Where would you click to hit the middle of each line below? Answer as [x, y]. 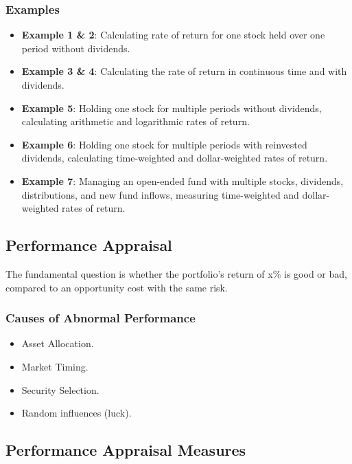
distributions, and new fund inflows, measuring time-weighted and [160, 194]
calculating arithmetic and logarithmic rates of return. [136, 121]
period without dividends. [76, 48]
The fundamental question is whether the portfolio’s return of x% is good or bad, [176, 273]
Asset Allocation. [58, 343]
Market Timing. [55, 366]
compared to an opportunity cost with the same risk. [117, 287]
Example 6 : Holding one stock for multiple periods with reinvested [164, 144]
